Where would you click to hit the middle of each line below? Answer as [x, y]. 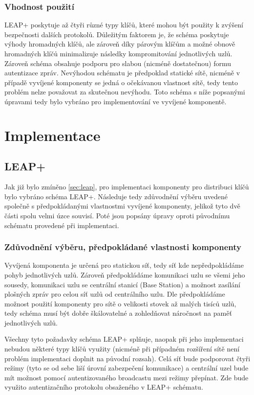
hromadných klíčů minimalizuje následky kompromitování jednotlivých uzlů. [118, 53]
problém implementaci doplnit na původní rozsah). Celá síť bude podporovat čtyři [127, 358]
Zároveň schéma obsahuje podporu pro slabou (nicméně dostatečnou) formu [118, 63]
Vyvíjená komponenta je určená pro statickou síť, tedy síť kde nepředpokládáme [124, 265]
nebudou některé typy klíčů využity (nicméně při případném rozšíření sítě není [122, 349]
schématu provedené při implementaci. [62, 225]
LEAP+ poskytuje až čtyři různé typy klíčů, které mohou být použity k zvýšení [124, 25]
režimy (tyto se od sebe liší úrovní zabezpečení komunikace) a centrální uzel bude [127, 368]
